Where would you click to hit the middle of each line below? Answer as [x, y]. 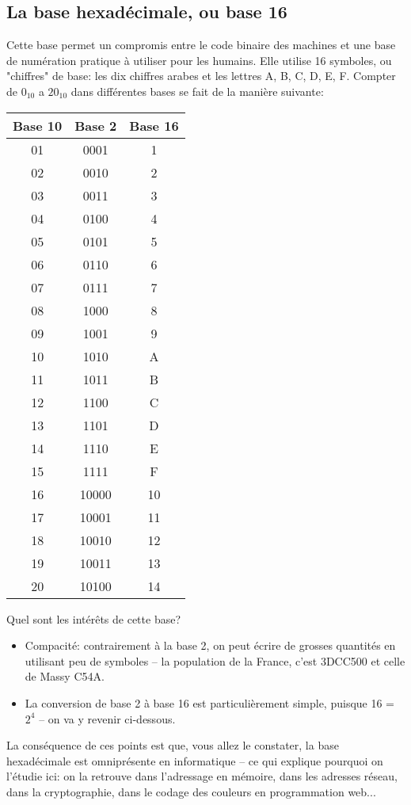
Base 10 [38, 125]
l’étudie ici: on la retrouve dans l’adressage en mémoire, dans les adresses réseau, [202, 776]
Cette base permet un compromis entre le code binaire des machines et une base [201, 45]
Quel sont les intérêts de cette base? [94, 618]
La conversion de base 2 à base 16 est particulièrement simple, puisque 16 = [210, 702]
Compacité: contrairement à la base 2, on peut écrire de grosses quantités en [210, 645]
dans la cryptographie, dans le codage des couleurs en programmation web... [191, 791]
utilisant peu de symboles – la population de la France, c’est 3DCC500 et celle [215, 660]
